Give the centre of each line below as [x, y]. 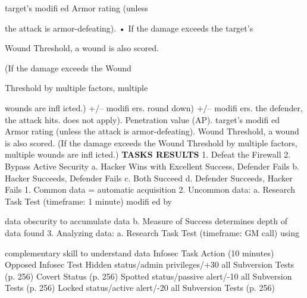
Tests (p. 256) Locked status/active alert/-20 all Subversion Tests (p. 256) [140, 288]
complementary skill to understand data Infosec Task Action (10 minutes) [140, 252]
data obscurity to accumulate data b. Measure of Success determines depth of [146, 221]
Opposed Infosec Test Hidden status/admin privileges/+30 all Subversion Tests [150, 264]
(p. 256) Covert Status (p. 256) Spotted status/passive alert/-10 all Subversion [148, 276]
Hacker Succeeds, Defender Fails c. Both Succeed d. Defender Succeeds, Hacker [149, 178]
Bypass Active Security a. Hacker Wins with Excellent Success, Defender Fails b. [152, 166]
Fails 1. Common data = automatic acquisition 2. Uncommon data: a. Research [150, 189]
